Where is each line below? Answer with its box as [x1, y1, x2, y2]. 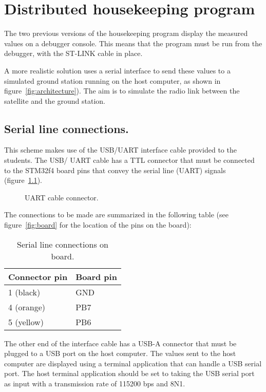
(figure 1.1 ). [4, 175, 42, 185]
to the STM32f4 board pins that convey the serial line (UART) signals [4, 164, 226, 175]
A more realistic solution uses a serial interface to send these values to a [4, 65, 231, 76]
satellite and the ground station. [4, 95, 105, 106]
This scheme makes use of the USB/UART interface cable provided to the [4, 144, 237, 155]
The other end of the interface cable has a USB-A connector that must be [4, 338, 237, 348]
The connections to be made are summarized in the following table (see [4, 209, 229, 220]
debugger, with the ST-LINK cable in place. [4, 48, 143, 59]
